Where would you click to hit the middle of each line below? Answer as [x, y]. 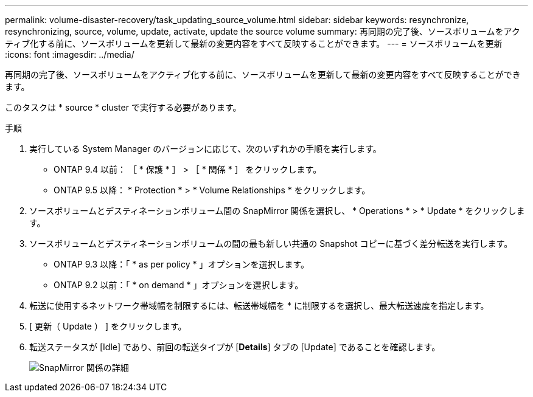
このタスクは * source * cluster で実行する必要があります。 [123, 107]
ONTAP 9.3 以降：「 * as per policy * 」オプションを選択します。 [182, 264]
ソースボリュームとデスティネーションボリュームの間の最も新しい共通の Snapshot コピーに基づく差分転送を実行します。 [271, 243]
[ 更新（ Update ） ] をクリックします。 [108, 326]
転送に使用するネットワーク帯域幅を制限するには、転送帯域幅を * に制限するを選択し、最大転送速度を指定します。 [259, 306]
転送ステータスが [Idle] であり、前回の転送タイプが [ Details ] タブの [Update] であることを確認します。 [235, 347]
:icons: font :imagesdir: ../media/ [70, 54]
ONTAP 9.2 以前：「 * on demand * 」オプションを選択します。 [179, 285]
